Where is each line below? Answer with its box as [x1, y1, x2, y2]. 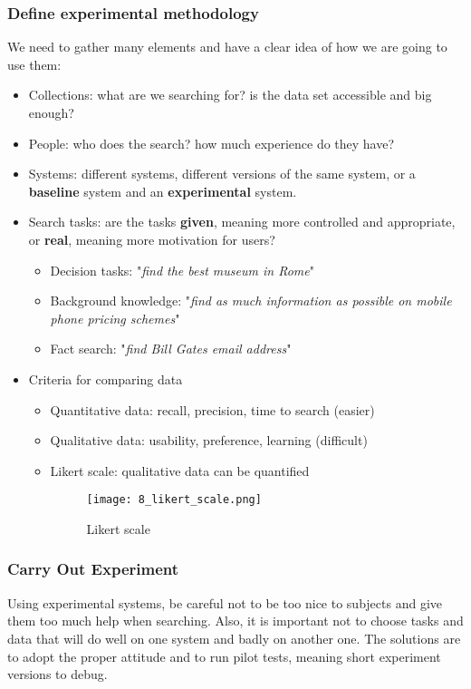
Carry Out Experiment [7, 558, 179, 580]
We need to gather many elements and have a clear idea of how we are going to [7, 37, 447, 56]
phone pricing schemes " [50, 308, 180, 327]
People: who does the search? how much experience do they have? [28, 133, 395, 152]
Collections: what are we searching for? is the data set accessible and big [28, 85, 432, 104]
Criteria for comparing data [28, 369, 183, 388]
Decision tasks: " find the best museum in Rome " [50, 260, 314, 279]
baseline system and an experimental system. [28, 181, 297, 200]
